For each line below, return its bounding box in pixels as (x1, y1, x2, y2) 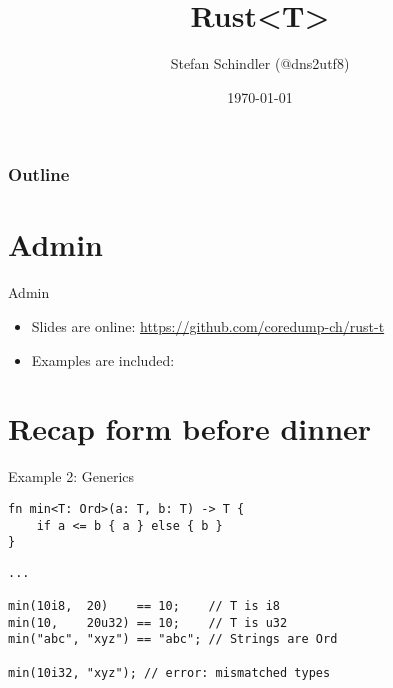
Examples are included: (31, 349, 175, 370)
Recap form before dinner (8, 408, 372, 449)
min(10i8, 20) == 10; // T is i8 (8, 599, 281, 614)
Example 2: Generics (8, 466, 135, 487)
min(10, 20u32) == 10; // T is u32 (8, 615, 288, 630)
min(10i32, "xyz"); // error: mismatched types (8, 665, 331, 680)
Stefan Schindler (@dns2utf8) (170, 53, 350, 74)
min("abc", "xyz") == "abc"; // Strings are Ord (8, 632, 338, 647)
